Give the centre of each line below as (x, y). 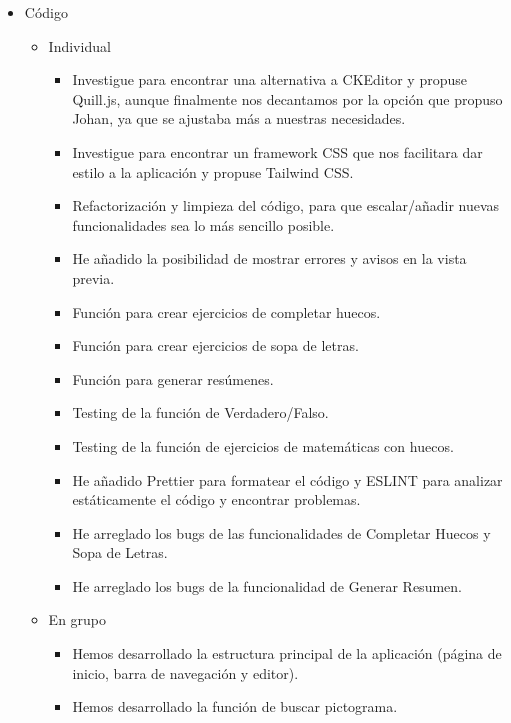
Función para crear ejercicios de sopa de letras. (215, 345)
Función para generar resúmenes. (173, 378)
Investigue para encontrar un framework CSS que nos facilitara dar (277, 151)
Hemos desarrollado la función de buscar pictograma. (235, 706)
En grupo (77, 619)
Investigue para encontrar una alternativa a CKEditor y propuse (269, 79)
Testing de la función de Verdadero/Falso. (200, 412)
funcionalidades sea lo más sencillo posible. (203, 224)
